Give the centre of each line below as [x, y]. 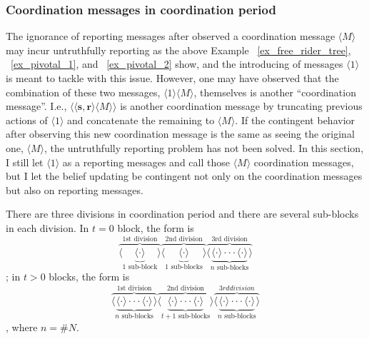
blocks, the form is [89, 277]
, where [22, 327]
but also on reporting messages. [75, 189]
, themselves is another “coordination [275, 92]
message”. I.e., [36, 106]
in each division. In [47, 227]
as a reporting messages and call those [146, 162]
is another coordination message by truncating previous [241, 106]
